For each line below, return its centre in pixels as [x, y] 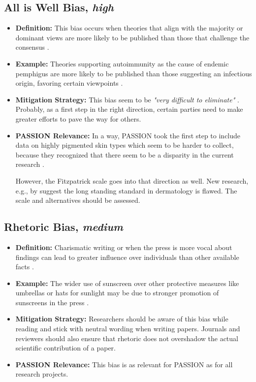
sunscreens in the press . [52, 302]
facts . [25, 267]
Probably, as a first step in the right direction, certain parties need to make [129, 109]
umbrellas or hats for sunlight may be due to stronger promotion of [117, 293]
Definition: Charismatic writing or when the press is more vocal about [124, 247]
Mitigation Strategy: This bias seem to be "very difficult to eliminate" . [127, 99]
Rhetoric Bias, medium [64, 227]
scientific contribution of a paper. [65, 348]
